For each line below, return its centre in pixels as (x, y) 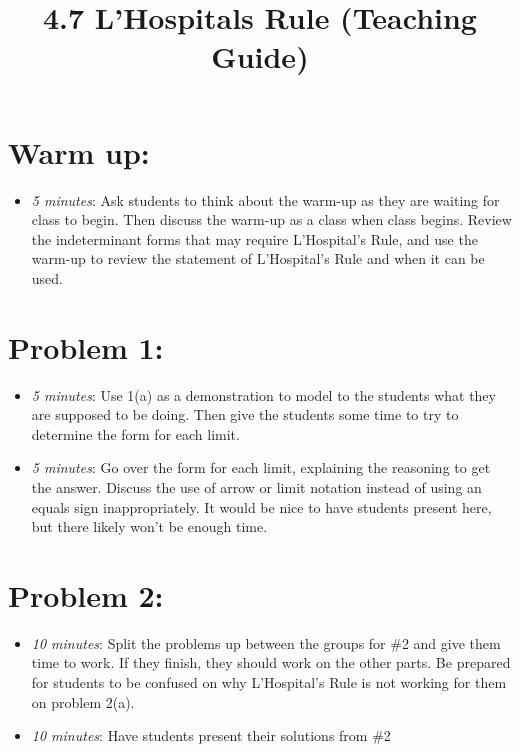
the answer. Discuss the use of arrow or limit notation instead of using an (256, 486)
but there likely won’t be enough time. (149, 526)
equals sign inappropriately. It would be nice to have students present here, (261, 506)
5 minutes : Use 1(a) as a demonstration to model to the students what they (263, 394)
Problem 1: (86, 346)
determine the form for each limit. (135, 433)
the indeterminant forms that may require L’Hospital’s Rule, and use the (254, 238)
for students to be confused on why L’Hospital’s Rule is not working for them (269, 682)
